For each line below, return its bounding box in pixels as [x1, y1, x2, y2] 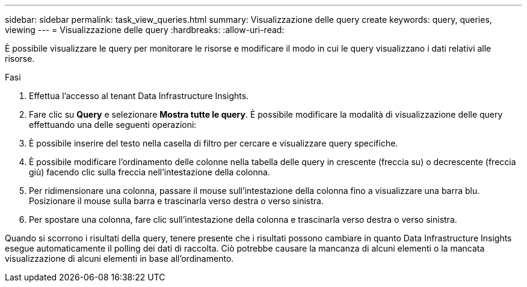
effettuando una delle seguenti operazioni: [29, 119, 197, 130]
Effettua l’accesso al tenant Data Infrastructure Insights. [29, 91, 249, 101]
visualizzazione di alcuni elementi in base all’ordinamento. [5, 253, 234, 264]
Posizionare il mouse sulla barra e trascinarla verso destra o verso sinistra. [29, 196, 324, 206]
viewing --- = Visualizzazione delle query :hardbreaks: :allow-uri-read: [5, 25, 285, 35]
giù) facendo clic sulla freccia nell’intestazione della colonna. [29, 167, 270, 177]
